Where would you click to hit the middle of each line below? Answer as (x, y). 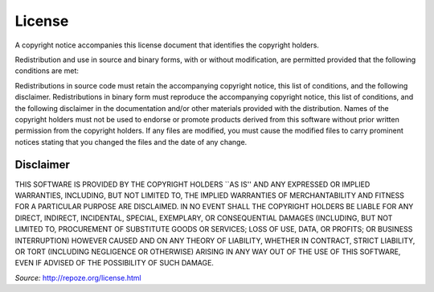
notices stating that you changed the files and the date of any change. (131, 142)
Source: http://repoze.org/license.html (78, 278)
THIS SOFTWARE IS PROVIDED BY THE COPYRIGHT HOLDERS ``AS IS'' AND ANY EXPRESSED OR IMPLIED (192, 184)
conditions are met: (47, 71)
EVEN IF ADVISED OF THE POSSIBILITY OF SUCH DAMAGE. (115, 263)
